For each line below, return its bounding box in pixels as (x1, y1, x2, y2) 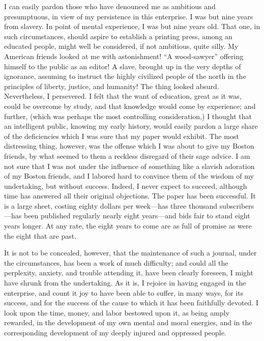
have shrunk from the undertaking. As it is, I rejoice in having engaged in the (4, 277, 246, 288)
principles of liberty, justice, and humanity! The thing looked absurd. (4, 80, 219, 91)
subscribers (219, 200, 254, 211)
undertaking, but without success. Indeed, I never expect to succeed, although (4, 180, 247, 191)
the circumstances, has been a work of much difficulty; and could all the (4, 257, 228, 268)
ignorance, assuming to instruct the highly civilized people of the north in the (4, 71, 246, 81)
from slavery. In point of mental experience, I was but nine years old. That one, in (4, 21, 260, 32)
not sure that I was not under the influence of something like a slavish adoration (4, 160, 255, 171)
